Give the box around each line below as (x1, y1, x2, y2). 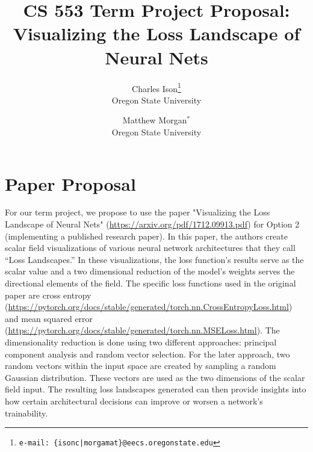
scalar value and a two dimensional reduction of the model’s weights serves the (5, 265, 295, 277)
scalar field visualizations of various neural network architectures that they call (5, 241, 296, 254)
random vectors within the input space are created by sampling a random (5, 359, 276, 372)
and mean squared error (5, 312, 93, 324)
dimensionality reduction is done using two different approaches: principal (5, 336, 277, 348)
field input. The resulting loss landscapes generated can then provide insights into (5, 383, 306, 395)
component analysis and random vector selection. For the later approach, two (5, 347, 290, 360)
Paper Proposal (5, 171, 136, 196)
